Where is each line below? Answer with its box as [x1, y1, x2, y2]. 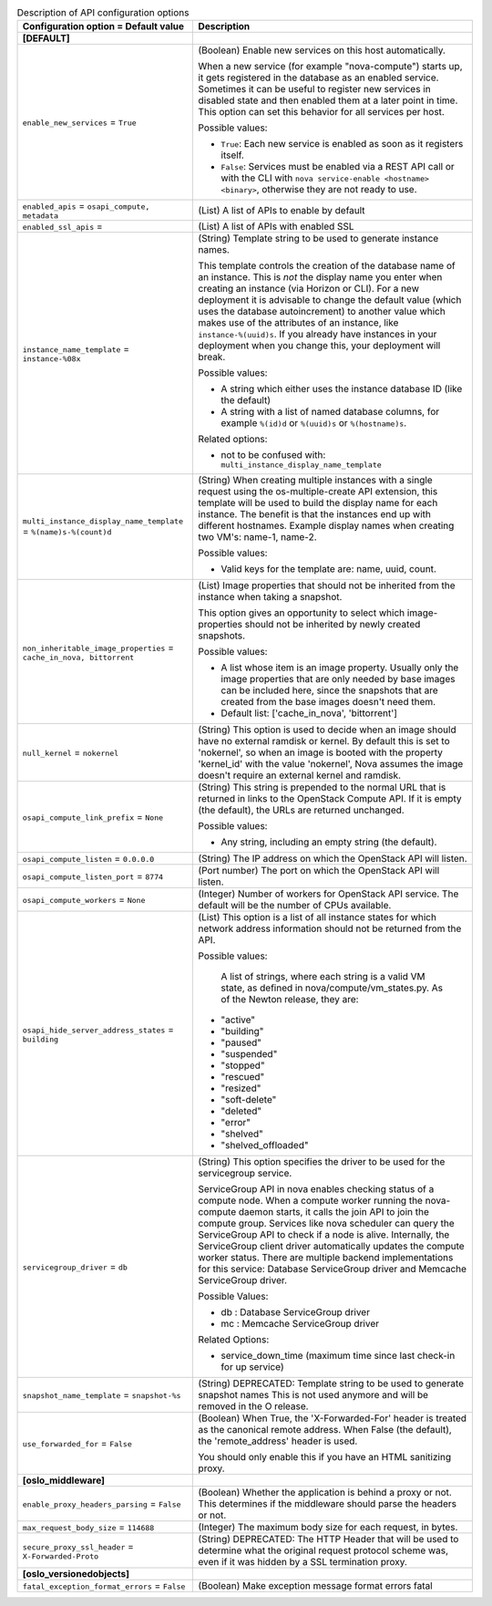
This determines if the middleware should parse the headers [198, 1497, 457, 1510]
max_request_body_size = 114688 [22, 1521, 155, 1534]
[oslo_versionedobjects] [22, 1568, 129, 1580]
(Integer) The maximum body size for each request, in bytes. [198, 1521, 458, 1534]
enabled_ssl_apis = [22, 220, 104, 233]
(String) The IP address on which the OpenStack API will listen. [198, 853, 468, 865]
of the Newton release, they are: [220, 993, 359, 1006]
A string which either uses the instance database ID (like [220, 383, 463, 396]
